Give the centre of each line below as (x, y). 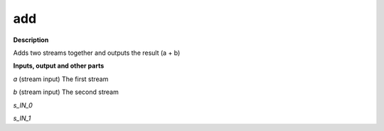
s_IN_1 (22, 118)
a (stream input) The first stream (61, 79)
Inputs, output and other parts (59, 66)
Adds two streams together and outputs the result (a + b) (97, 53)
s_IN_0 (23, 105)
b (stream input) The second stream (66, 92)
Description (31, 40)
